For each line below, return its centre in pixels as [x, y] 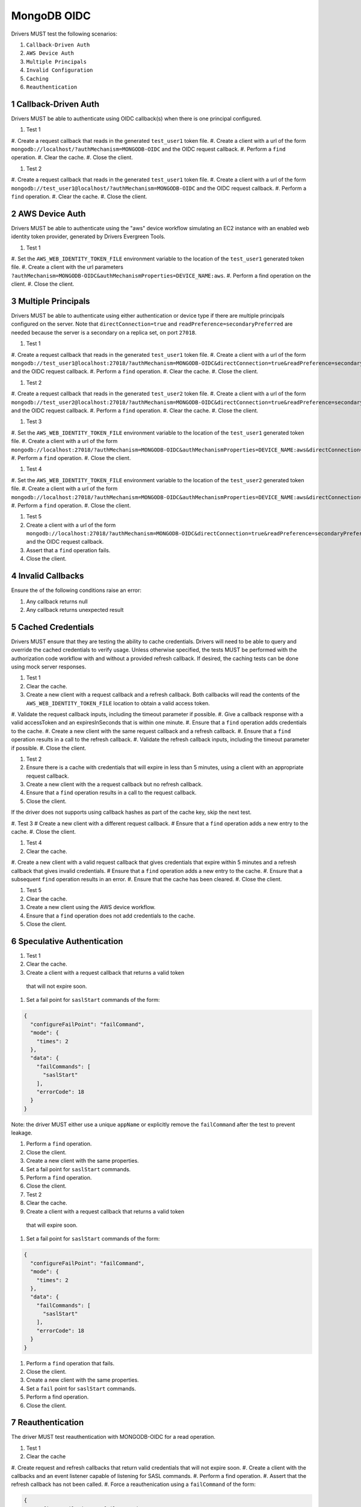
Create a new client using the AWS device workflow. [91, 907]
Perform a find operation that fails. [70, 1363]
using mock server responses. [49, 667]
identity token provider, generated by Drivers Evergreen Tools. [88, 237]
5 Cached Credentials [53, 627]
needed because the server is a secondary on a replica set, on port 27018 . [104, 332]
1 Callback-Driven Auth [55, 104]
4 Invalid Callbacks [48, 576]
